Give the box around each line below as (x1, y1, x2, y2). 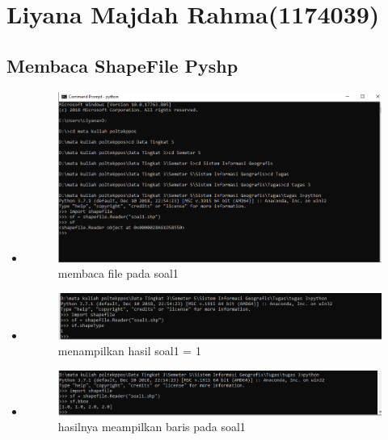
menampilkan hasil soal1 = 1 (57, 342, 201, 359)
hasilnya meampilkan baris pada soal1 (57, 418, 246, 435)
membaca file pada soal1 (57, 265, 179, 282)
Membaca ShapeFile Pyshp (6, 52, 238, 78)
